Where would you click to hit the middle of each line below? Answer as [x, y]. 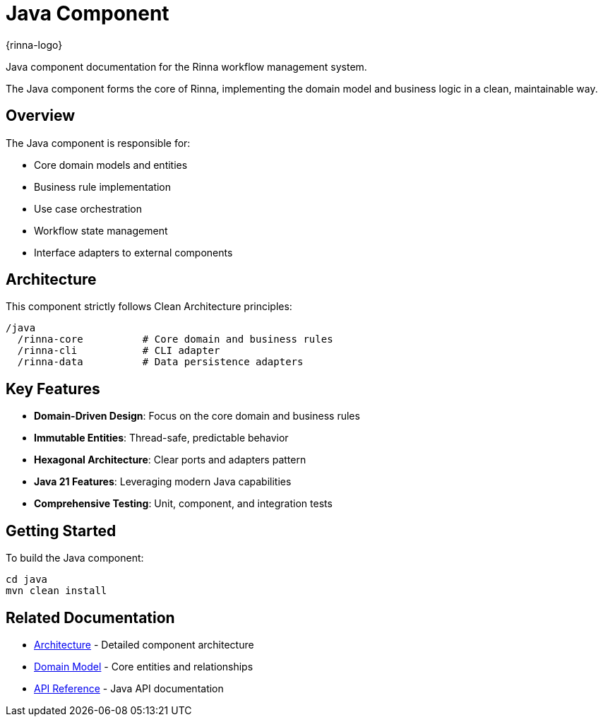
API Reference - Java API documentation [129, 688]
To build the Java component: [75, 558]
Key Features [53, 389]
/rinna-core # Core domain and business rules [175, 339]
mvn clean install [56, 591]
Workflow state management [101, 230]
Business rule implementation [103, 187]
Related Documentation [90, 617]
